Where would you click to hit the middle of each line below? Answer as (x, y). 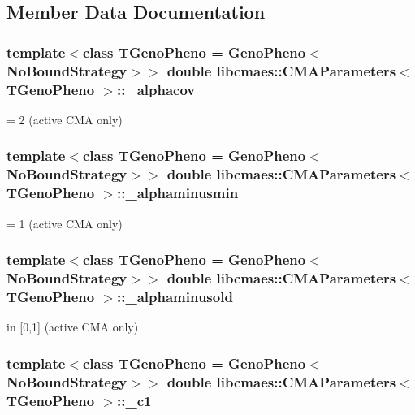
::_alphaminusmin (178, 193)
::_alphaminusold (175, 296)
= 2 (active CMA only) (65, 119)
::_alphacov (156, 89)
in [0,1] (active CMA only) (73, 327)
